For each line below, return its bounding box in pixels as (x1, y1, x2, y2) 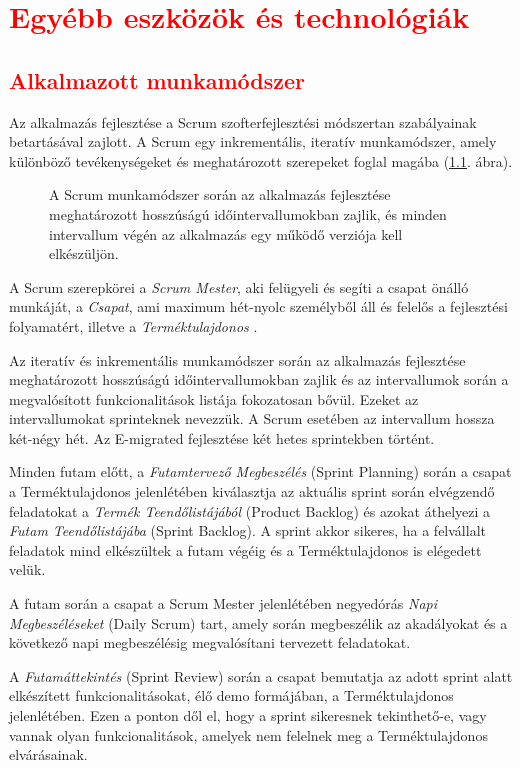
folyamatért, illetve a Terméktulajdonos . (9, 315, 258, 336)
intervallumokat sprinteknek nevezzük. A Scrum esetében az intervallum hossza (9, 408, 495, 429)
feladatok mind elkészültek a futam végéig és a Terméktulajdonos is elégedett (9, 539, 482, 560)
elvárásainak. (9, 744, 88, 765)
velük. (9, 559, 46, 580)
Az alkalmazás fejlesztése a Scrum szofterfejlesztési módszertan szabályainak (9, 111, 477, 132)
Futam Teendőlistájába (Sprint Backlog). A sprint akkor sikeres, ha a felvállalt (9, 520, 486, 541)
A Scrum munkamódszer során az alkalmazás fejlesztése (49, 184, 391, 205)
